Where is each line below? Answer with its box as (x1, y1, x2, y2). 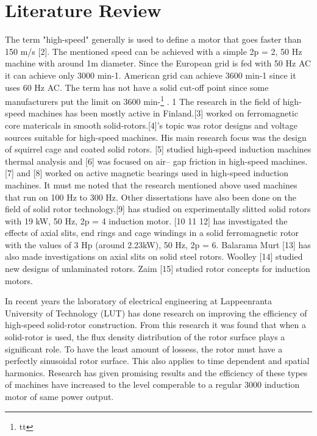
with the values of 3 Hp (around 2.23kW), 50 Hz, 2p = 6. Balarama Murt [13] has (5, 238, 311, 251)
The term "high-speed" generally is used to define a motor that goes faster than (5, 33, 302, 46)
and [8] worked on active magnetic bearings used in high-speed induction (16, 166, 289, 179)
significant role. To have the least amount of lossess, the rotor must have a (5, 342, 283, 355)
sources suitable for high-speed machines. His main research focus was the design (5, 130, 307, 143)
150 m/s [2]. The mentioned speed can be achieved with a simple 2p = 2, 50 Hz (5, 45, 302, 57)
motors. (5, 274, 34, 287)
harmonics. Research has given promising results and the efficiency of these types (5, 366, 308, 379)
